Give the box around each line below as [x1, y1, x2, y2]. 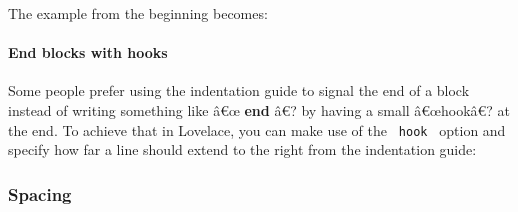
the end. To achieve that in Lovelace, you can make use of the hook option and [8, 119, 506, 140]
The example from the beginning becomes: [8, 3, 268, 23]
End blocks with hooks [8, 42, 168, 63]
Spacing [8, 181, 72, 206]
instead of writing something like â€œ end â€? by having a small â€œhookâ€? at [8, 99, 511, 120]
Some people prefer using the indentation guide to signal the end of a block [8, 80, 470, 101]
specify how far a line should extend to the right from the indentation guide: [8, 139, 477, 160]
